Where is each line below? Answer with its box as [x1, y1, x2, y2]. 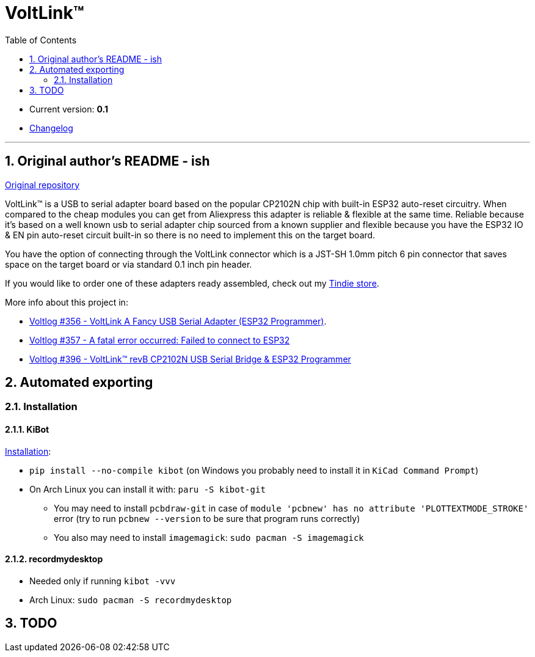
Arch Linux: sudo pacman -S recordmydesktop [29, 594, 232, 605]
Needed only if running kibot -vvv [29, 575, 176, 586]
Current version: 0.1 [29, 103, 108, 114]
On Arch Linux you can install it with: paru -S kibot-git [29, 483, 266, 494]
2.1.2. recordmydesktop [5, 554, 103, 565]
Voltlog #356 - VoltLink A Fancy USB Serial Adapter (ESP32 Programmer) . [29, 315, 327, 326]
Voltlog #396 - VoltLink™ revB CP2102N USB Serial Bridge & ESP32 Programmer [29, 353, 351, 364]
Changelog [29, 122, 73, 133]
